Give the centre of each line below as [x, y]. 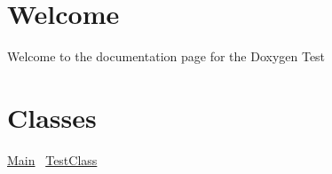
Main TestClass [52, 159]
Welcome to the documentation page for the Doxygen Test [166, 56]
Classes [52, 117]
